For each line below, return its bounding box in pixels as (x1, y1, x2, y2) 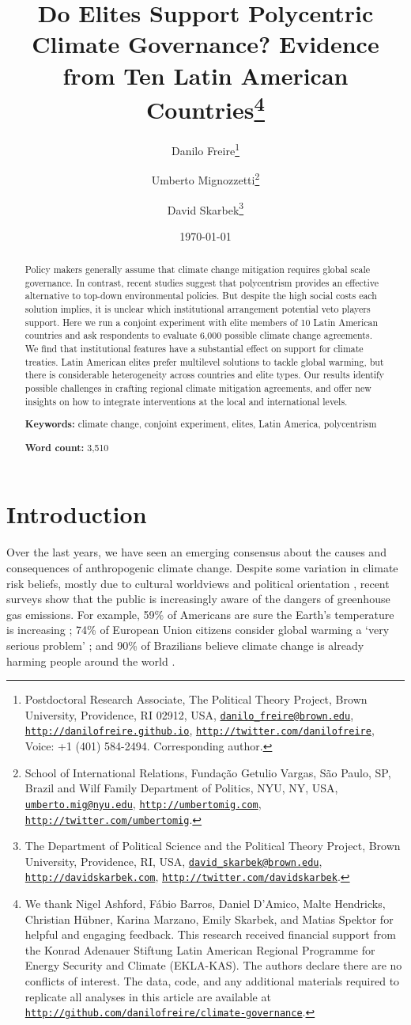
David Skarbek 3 (167, 199, 244, 218)
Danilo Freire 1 (171, 140, 240, 158)
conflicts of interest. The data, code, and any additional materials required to (25, 973, 400, 989)
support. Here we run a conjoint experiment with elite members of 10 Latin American (25, 315, 379, 328)
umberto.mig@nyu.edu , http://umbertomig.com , (25, 795, 262, 811)
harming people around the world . (6, 652, 175, 669)
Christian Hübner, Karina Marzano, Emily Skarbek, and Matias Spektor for (25, 910, 394, 927)
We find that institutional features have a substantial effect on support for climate (25, 342, 364, 355)
